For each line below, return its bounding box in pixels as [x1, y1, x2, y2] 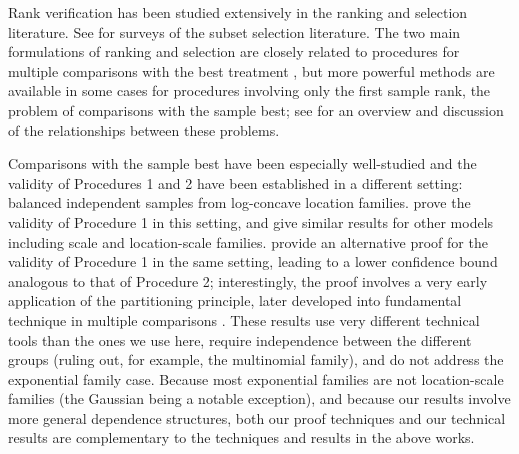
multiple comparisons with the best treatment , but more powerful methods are [8, 60, 495, 81]
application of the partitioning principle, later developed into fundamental [8, 290, 462, 311]
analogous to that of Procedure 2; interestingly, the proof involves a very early [8, 270, 488, 291]
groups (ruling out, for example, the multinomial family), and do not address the [8, 349, 504, 370]
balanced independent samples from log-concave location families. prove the [8, 192, 471, 213]
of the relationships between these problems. [8, 119, 280, 140]
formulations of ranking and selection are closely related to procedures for [8, 41, 460, 62]
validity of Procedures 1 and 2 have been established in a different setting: [8, 172, 463, 193]
